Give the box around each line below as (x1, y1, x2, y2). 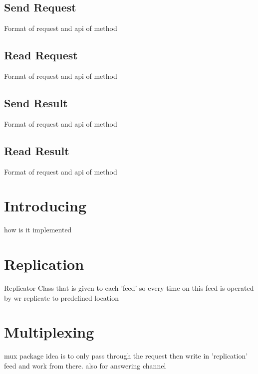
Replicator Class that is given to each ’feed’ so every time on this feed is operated (4, 283, 254, 293)
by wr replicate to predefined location (4, 292, 119, 303)
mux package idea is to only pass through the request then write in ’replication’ (4, 351, 248, 361)
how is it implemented (4, 224, 72, 235)
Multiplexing (4, 322, 94, 342)
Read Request (4, 47, 78, 63)
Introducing (4, 195, 87, 216)
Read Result (4, 143, 69, 158)
